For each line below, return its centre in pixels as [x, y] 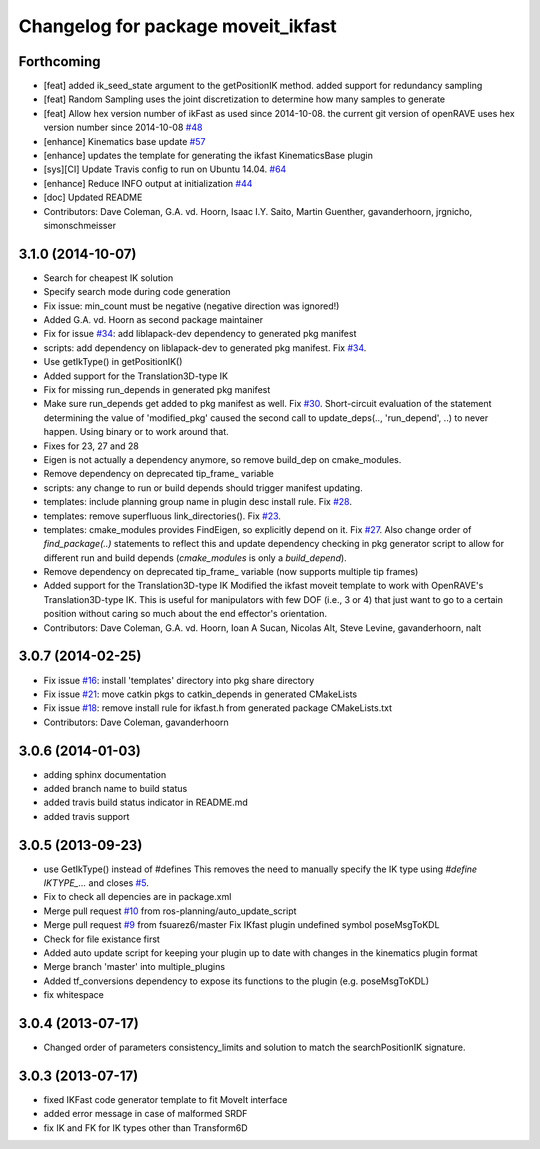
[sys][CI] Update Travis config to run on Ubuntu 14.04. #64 [165, 169]
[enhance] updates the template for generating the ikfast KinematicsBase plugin [208, 156]
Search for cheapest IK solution [108, 277]
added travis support [86, 816]
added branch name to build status [115, 789]
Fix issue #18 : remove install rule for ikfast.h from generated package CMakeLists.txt [218, 708]
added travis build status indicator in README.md [146, 802]
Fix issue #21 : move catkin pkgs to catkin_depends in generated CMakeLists [200, 694]
